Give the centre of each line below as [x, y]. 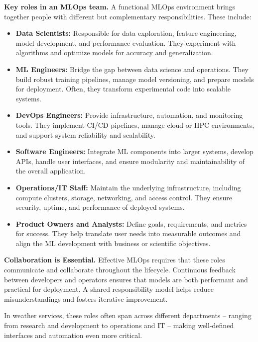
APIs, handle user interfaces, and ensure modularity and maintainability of [130, 161]
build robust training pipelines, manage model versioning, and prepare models [135, 79]
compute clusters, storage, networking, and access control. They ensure [124, 197]
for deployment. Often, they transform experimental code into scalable [123, 89]
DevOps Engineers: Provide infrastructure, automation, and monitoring [129, 115]
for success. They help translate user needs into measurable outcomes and [128, 233]
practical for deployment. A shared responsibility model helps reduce [109, 289]
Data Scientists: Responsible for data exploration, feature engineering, [126, 33]
